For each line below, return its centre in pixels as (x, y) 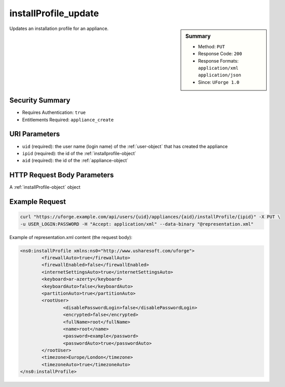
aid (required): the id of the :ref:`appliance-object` (75, 161)
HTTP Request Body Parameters (62, 175)
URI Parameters (35, 134)
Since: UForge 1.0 (219, 82)
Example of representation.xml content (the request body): (71, 237)
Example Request (38, 202)
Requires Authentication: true (54, 112)
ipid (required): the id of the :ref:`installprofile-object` (79, 153)
